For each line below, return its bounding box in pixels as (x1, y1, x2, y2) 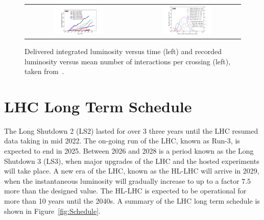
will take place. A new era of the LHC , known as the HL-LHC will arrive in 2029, (4, 165, 259, 176)
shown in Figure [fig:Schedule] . (4, 205, 101, 216)
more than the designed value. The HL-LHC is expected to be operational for (4, 185, 247, 196)
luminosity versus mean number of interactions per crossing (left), (25, 56, 231, 66)
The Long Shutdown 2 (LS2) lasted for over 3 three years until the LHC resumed (4, 125, 258, 136)
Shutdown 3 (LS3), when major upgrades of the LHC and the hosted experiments (4, 155, 259, 166)
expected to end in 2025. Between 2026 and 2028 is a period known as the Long (4, 145, 254, 156)
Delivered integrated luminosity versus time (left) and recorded (25, 45, 222, 56)
